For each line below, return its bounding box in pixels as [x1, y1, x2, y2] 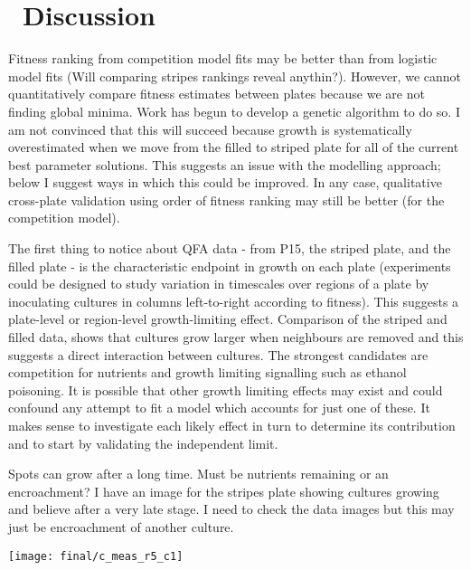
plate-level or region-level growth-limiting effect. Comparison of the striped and [8, 309, 447, 328]
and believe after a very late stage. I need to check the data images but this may [8, 499, 455, 518]
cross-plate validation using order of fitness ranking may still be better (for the [8, 190, 445, 209]
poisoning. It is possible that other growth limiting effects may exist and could [8, 380, 443, 399]
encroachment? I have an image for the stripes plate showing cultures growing [8, 481, 439, 500]
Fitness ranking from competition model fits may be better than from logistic [8, 49, 438, 68]
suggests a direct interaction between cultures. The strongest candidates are [8, 345, 429, 364]
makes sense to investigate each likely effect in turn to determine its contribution [8, 416, 456, 434]
